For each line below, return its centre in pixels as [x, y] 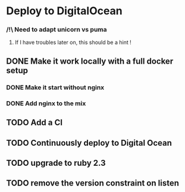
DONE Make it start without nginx [55, 87]
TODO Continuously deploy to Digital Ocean [89, 143]
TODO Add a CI [35, 123]
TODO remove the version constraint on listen [93, 183]
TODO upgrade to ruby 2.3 [56, 163]
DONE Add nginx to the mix [46, 103]
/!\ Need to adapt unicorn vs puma [57, 30]
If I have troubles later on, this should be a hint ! [73, 42]
